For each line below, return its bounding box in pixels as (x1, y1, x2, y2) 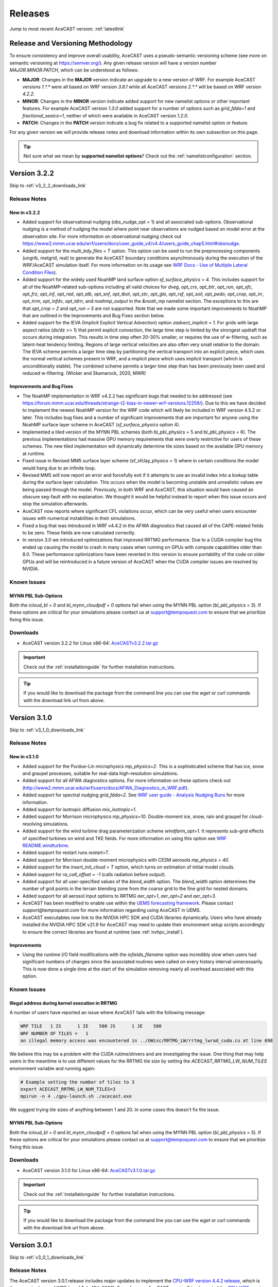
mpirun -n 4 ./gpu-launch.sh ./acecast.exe (20, 1093, 132, 1099)
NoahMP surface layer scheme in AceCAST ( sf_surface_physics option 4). (22, 422, 180, 428)
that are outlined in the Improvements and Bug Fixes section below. (22, 312, 165, 319)
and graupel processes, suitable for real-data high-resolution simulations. (22, 770, 179, 777)
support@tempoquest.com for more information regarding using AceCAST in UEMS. (22, 907, 201, 913)
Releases (9, 8, 50, 19)
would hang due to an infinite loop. (22, 465, 96, 471)
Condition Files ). (22, 269, 58, 275)
